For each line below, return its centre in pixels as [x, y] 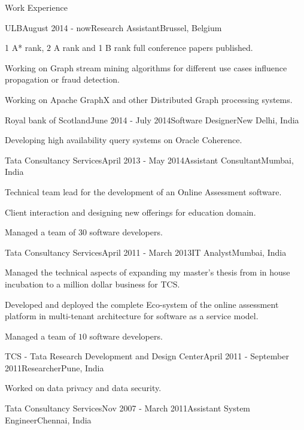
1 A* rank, [25, 48]
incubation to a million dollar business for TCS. [92, 284]
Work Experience [36, 7]
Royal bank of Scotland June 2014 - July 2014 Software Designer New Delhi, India [152, 119]
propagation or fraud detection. [62, 79]
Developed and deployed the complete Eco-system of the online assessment [142, 304]
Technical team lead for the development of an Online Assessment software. [143, 191]
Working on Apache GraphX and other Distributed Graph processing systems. [149, 99]
